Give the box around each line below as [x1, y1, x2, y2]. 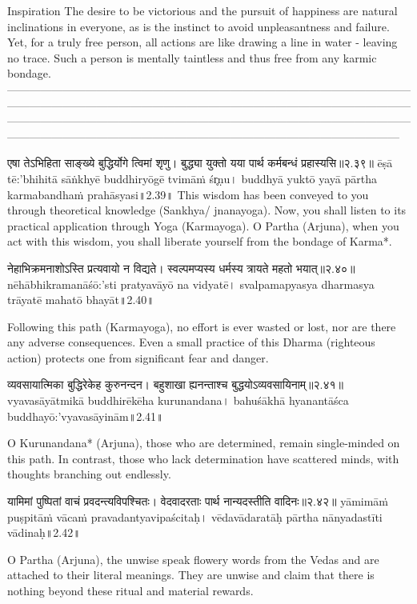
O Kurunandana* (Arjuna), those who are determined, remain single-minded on [7, 434, 400, 451]
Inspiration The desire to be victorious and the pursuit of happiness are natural [7, 2, 398, 18]
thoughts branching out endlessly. [7, 466, 171, 482]
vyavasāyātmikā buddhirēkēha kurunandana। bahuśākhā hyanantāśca [7, 392, 349, 409]
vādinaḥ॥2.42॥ [7, 524, 81, 541]
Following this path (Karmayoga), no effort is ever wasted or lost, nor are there [7, 318, 396, 334]
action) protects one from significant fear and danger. [7, 349, 269, 366]
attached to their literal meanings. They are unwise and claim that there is [7, 566, 375, 583]
